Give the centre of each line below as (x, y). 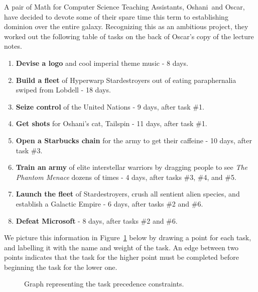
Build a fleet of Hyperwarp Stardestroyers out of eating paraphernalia (126, 80)
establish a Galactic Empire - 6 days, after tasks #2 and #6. (109, 203)
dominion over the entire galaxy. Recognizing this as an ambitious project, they (126, 26)
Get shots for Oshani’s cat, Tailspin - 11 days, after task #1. (111, 123)
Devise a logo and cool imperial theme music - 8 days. (102, 63)
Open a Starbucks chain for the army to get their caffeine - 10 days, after (134, 140)
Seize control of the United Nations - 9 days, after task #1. (110, 106)
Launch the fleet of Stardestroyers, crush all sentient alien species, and (128, 194)
